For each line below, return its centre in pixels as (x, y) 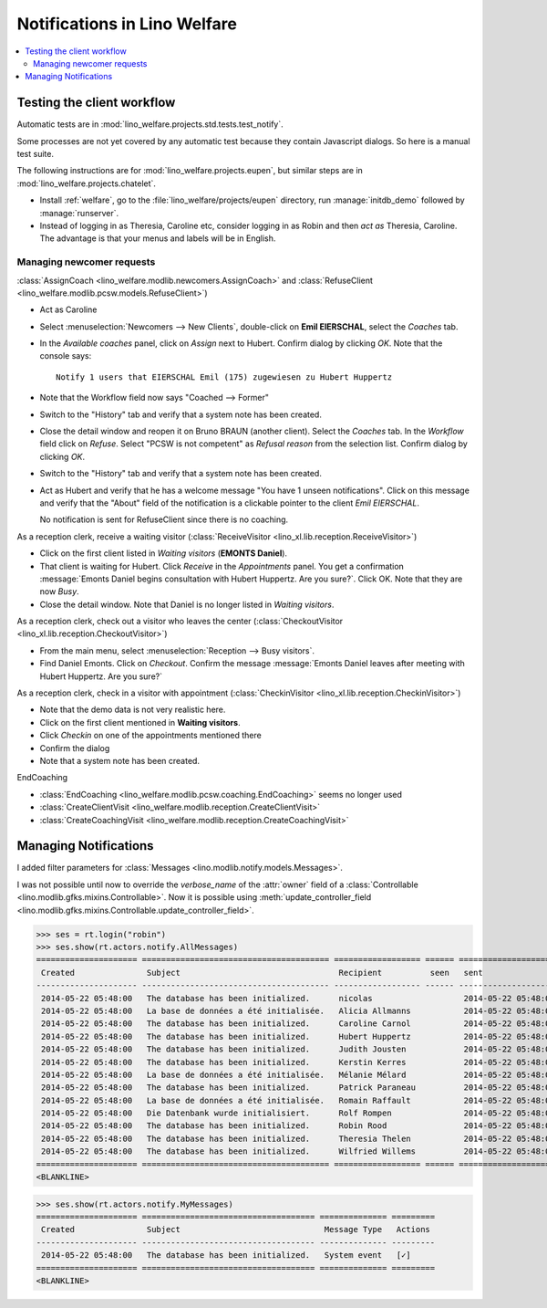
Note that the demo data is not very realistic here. (133, 710)
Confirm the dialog (75, 748)
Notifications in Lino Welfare (127, 24)
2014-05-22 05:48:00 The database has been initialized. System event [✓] (227, 1256)
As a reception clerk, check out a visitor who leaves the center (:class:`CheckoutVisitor (180, 622)
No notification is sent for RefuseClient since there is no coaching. (164, 519)
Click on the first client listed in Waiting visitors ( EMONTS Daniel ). (163, 553)
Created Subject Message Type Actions (236, 1230)
